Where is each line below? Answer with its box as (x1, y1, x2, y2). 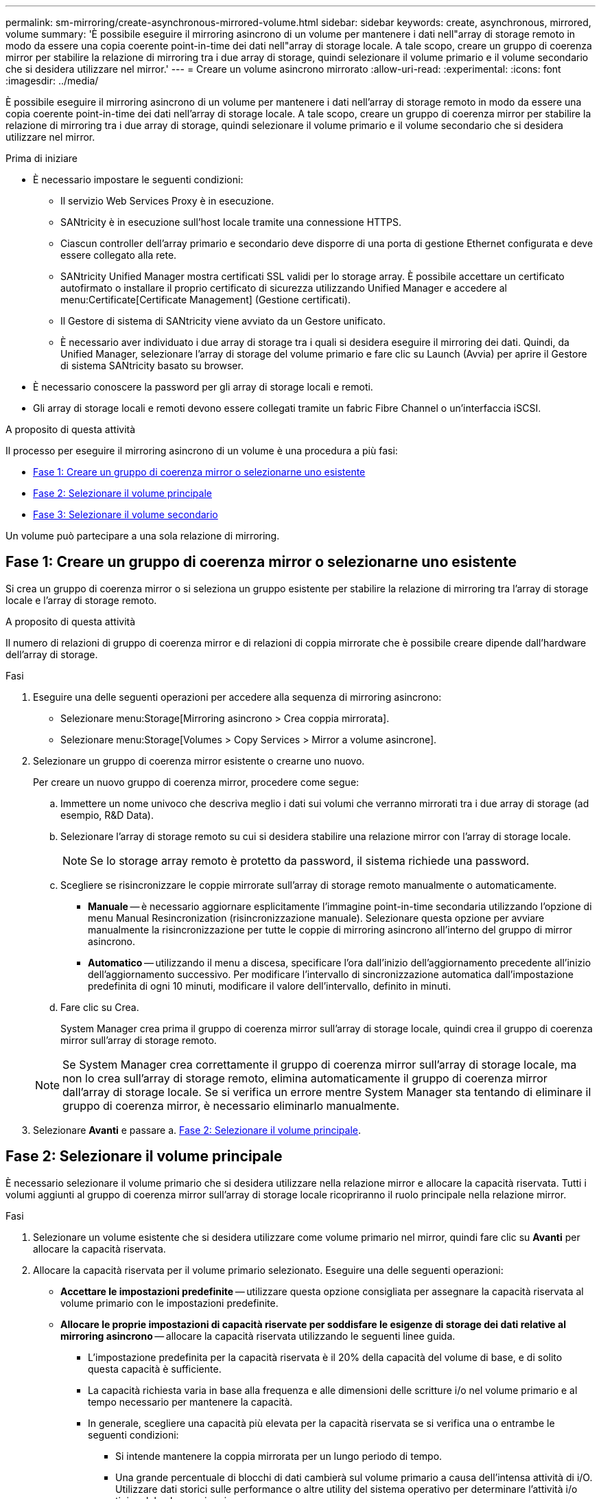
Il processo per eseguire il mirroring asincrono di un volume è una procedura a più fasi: (5, 445, 398, 456)
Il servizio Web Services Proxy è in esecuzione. (60, 195, 274, 207)
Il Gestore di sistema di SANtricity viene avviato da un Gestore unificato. (60, 315, 386, 327)
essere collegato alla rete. (60, 249, 177, 261)
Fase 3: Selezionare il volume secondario (33, 509, 218, 520)
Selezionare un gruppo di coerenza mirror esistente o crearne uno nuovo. (33, 754, 365, 767)
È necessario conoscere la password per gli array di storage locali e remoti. (33, 381, 373, 393)
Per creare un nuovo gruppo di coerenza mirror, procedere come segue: (33, 776, 360, 788)
